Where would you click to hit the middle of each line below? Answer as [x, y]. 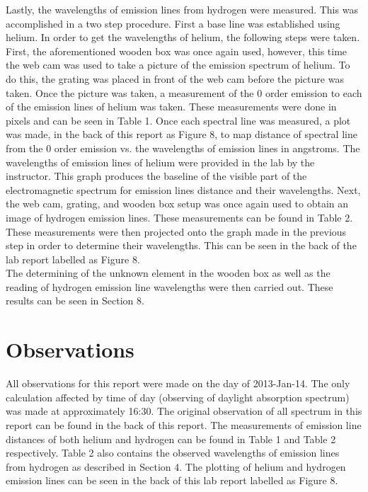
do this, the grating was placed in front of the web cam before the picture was [175, 78]
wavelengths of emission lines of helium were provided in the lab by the [160, 162]
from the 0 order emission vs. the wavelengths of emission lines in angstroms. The [183, 148]
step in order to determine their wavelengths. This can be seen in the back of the [181, 245]
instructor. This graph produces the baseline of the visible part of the [156, 176]
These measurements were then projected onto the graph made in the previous [176, 231]
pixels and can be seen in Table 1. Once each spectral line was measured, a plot [178, 120]
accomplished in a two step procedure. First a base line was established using [173, 23]
